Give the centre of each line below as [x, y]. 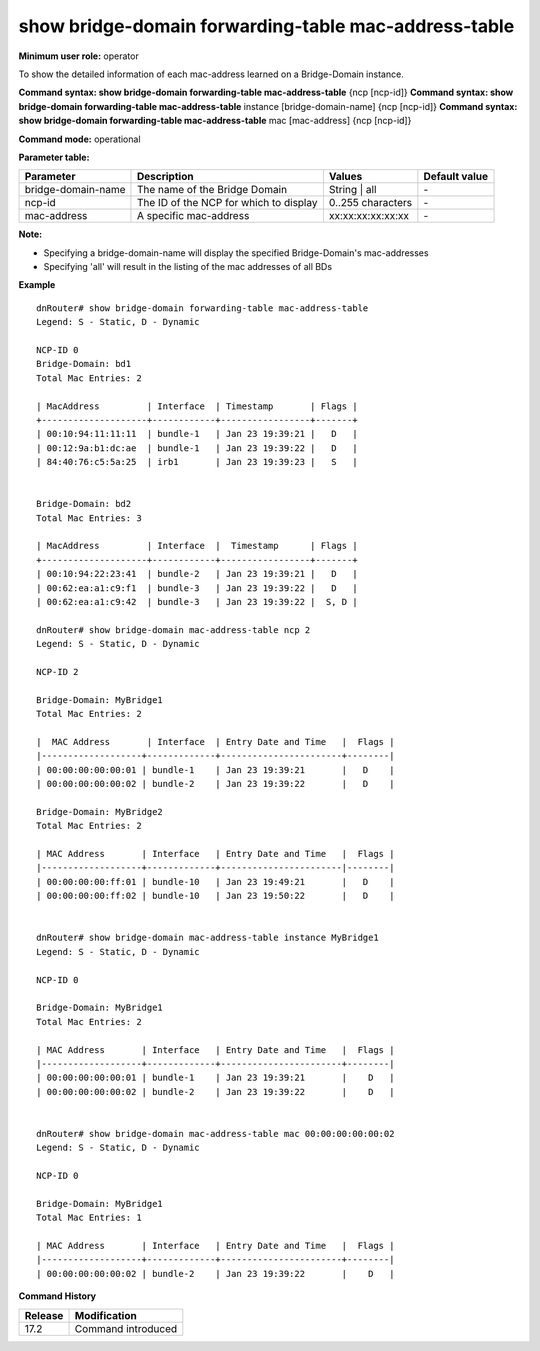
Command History [57, 1296]
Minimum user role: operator [78, 56]
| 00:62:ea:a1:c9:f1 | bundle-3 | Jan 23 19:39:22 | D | [197, 588]
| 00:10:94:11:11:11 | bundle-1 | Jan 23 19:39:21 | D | [197, 434]
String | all [352, 190]
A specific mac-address [193, 216]
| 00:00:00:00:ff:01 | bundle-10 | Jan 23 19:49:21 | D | [215, 881]
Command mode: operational [79, 139]
